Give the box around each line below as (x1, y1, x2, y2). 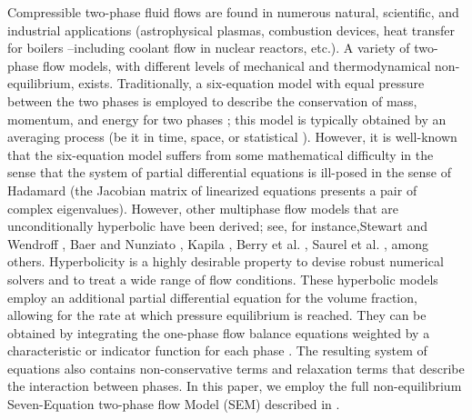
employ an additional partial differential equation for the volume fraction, (7, 287, 417, 306)
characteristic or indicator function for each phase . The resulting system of (7, 341, 427, 360)
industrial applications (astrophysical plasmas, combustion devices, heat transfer (7, 20, 456, 39)
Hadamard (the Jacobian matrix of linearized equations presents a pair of (7, 180, 417, 199)
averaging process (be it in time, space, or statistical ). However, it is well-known (7, 127, 457, 146)
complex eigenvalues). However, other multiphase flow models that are (7, 198, 399, 217)
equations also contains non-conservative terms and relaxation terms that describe (7, 358, 465, 377)
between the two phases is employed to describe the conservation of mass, (7, 91, 417, 110)
